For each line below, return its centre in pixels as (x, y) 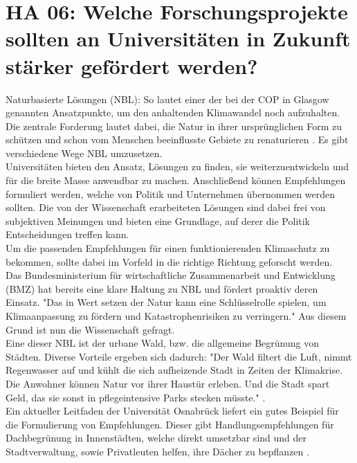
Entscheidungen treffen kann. (67, 234)
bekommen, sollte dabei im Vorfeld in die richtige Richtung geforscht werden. (169, 261)
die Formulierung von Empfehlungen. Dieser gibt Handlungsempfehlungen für (170, 424)
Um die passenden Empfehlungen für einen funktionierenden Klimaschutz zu (168, 248)
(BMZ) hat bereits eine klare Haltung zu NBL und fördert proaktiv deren (162, 288)
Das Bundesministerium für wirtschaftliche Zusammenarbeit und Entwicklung (171, 275)
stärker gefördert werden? (132, 65)
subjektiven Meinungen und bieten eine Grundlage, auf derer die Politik (158, 220)
